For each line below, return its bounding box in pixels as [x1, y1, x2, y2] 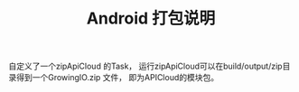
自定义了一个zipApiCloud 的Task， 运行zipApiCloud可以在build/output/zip [8, 60, 283, 72]
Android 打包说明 [86, 8, 216, 29]
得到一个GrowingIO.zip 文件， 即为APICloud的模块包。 [15, 72, 220, 83]
